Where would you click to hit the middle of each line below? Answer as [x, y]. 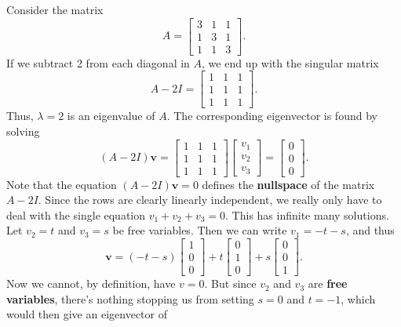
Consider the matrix [55, 9]
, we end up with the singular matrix [290, 62]
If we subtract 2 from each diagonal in [98, 62]
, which [358, 298]
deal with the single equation [76, 214]
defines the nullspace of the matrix [288, 184]
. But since [230, 283]
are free [328, 283]
